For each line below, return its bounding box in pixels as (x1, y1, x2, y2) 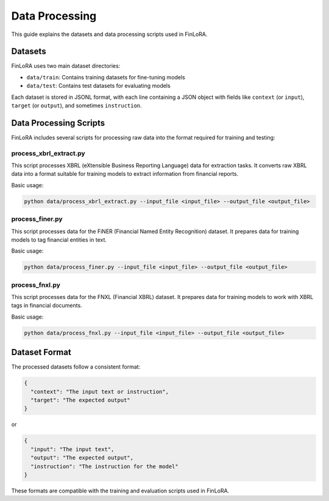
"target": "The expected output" (30, 397, 130, 404)
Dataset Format (11, 347, 71, 358)
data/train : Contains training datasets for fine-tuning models (26, 73, 185, 81)
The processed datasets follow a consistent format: (11, 363, 141, 370)
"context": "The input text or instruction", (30, 388, 169, 395)
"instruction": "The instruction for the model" (30, 463, 179, 470)
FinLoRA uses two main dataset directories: (11, 62, 121, 70)
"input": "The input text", (30, 445, 115, 453)
